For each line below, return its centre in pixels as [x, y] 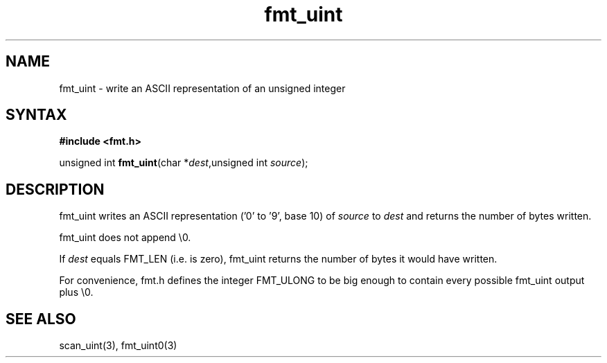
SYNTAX [36, 115]
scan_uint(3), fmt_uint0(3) [118, 346]
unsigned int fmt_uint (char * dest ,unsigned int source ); [184, 163]
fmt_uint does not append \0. [125, 238]
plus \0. [76, 292]
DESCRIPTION [55, 189]
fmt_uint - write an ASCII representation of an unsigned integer [202, 88]
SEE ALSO [41, 319]
